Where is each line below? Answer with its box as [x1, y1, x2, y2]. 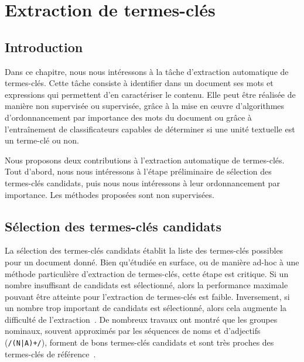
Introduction [5, 37, 83, 56]
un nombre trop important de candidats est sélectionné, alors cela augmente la [5, 302, 287, 314]
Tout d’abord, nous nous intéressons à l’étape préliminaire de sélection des [5, 165, 272, 177]
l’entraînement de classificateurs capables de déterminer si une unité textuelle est [5, 122, 295, 135]
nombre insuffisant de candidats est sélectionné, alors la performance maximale [5, 279, 288, 291]
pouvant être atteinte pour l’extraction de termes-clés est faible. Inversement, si [5, 290, 290, 302]
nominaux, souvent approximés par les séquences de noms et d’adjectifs [5, 325, 261, 337]
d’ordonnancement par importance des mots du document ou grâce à [5, 111, 252, 123]
